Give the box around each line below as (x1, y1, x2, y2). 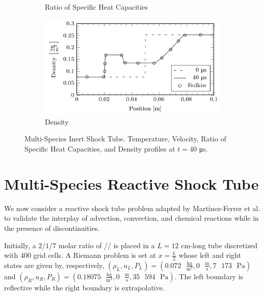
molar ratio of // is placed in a (58, 240, 155, 250)
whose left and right (178, 250, 241, 260)
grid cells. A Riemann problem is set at (33, 250, 156, 260)
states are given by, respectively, (4, 259, 104, 270)
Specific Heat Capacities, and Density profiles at (24, 143, 175, 154)
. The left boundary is (174, 271, 244, 281)
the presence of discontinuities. (4, 222, 100, 233)
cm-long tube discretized (181, 240, 258, 250)
